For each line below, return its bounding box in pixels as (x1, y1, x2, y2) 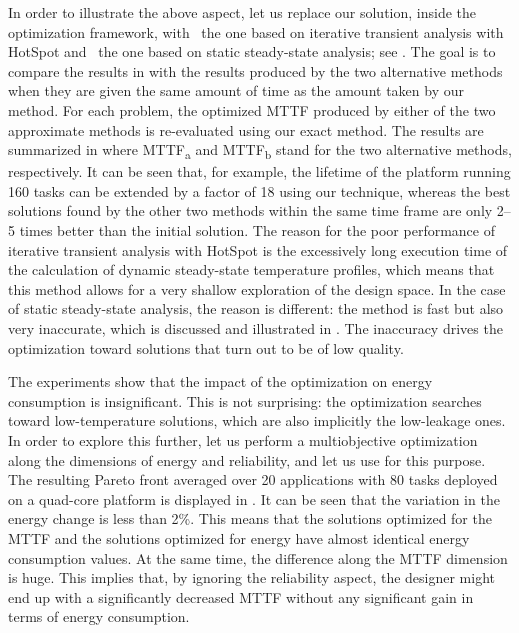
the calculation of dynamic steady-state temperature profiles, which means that (8, 259, 495, 280)
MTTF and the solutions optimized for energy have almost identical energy (8, 527, 470, 548)
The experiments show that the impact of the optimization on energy (8, 371, 433, 392)
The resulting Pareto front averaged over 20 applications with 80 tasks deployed (8, 469, 498, 490)
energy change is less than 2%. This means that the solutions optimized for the (8, 508, 492, 529)
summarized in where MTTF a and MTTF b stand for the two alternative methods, (8, 139, 512, 162)
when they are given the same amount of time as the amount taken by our (8, 80, 464, 101)
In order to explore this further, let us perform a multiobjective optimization (8, 430, 478, 450)
